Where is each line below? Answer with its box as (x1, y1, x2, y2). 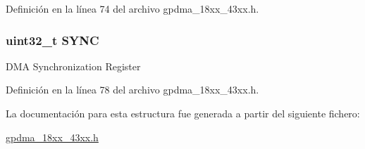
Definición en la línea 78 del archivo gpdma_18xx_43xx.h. (6, 82, 259, 97)
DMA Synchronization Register (6, 58, 141, 73)
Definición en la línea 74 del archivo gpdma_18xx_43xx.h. (6, 1, 259, 15)
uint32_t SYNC (6, 31, 99, 48)
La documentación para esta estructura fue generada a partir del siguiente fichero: (6, 106, 360, 120)
